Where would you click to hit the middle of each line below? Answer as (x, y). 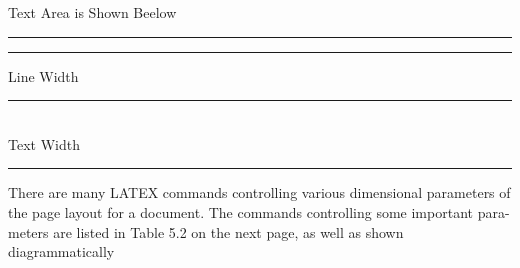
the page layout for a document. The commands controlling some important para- (259, 211)
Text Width (44, 143)
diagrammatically (61, 251)
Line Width (43, 75)
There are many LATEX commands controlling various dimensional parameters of (259, 192)
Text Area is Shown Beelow (92, 12)
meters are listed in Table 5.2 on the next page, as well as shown (206, 231)
